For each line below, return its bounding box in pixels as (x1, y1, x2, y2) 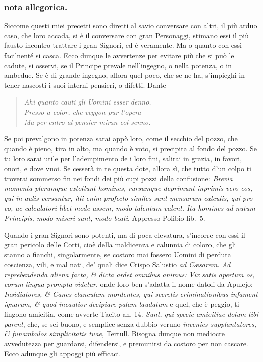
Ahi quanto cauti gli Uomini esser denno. (24, 96, 151, 107)
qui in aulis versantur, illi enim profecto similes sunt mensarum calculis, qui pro (4, 192, 253, 203)
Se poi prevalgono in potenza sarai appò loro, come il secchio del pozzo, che (4, 133, 238, 144)
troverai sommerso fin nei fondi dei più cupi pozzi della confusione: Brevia (4, 173, 233, 183)
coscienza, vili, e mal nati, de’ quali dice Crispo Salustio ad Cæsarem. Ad (4, 259, 231, 270)
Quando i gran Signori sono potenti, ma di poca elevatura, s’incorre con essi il (4, 229, 245, 240)
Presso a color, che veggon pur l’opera (24, 106, 141, 117)
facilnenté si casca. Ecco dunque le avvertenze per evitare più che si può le (4, 50, 234, 60)
